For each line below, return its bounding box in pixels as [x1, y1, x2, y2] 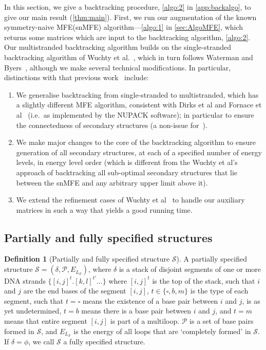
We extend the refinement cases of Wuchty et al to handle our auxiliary [16, 194, 245, 205]
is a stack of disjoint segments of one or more [119, 264, 261, 274]
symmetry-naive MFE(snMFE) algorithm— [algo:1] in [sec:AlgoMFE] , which [4, 22, 243, 32]
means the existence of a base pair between [82, 295, 218, 306]
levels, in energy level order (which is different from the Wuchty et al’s [16, 157, 238, 168]
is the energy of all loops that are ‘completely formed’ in [73, 325, 251, 336]
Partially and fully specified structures [4, 229, 213, 245]
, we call [28, 336, 54, 347]
